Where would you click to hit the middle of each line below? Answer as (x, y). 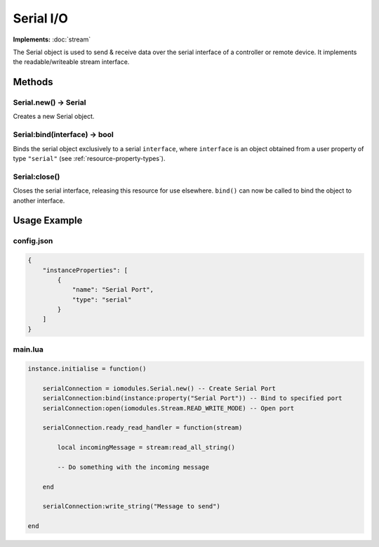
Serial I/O (40, 18)
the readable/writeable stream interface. (71, 62)
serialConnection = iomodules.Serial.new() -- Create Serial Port (159, 388)
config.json (33, 241)
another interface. (39, 200)
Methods (33, 82)
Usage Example (48, 220)
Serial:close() (36, 176)
